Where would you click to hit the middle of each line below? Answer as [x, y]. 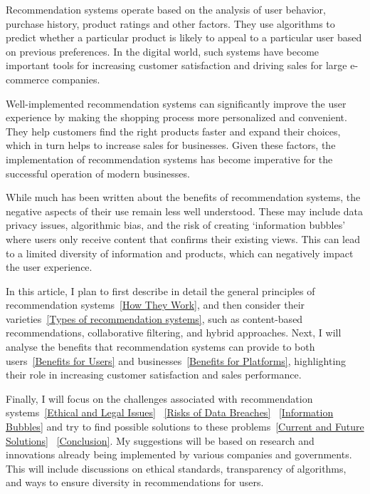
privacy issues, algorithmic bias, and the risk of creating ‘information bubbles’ [176, 225]
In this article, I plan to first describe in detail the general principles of [160, 290]
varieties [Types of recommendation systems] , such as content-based [154, 318]
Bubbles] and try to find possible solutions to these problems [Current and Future [185, 427]
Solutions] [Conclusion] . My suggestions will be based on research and [160, 440]
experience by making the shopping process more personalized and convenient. [176, 117]
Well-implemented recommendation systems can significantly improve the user [176, 103]
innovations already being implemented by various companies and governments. [179, 454]
